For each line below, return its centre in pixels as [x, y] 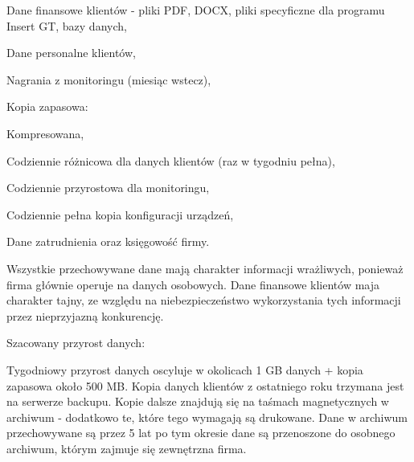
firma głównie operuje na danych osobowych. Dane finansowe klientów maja [193, 284]
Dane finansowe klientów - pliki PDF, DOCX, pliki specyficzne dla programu [196, 10]
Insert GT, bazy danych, [67, 25]
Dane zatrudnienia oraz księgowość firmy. [108, 241]
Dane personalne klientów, [71, 53]
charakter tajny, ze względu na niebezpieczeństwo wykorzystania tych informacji [204, 300]
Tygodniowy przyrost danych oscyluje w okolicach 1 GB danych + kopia [185, 369]
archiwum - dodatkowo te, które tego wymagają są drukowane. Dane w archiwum [207, 417]
